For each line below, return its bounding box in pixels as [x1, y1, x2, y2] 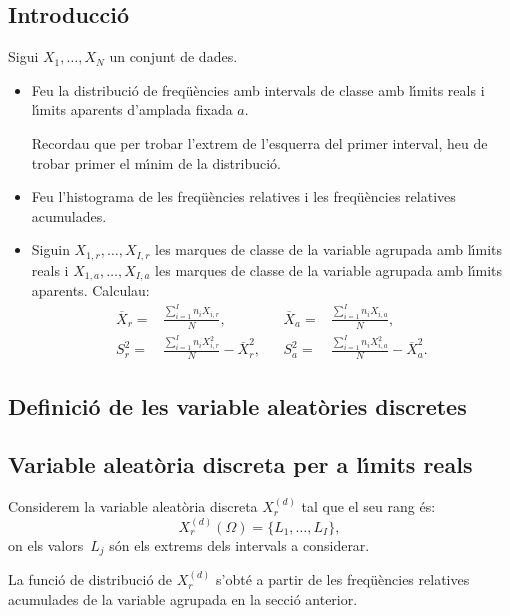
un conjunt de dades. [109, 46, 238, 67]
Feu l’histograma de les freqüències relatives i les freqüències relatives [31, 186, 456, 207]
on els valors [8, 534, 84, 555]
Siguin [31, 239, 70, 260]
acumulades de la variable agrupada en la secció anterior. [8, 588, 358, 609]
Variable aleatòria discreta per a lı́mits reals [8, 449, 473, 480]
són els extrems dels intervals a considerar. [109, 534, 370, 555]
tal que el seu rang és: [301, 496, 436, 517]
